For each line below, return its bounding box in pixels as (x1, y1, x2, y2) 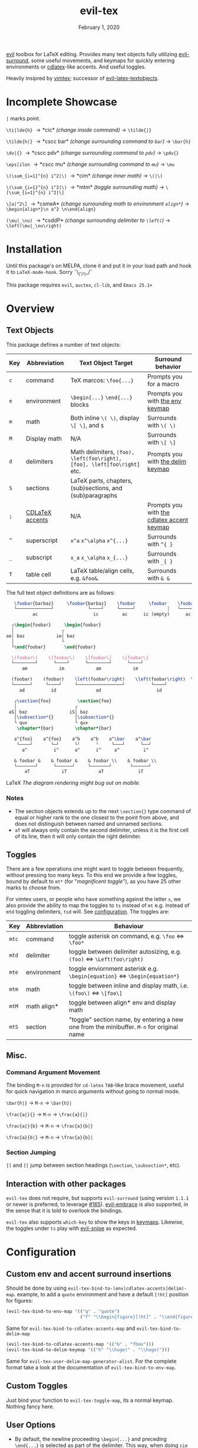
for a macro (147, 380, 180, 388)
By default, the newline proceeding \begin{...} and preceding (14, 1436, 167, 1443)
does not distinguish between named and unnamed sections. (14, 820, 163, 827)
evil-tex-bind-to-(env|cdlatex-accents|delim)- (67, 1286, 187, 1292)
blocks (70, 400, 90, 409)
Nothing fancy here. (6, 1403, 55, 1410)
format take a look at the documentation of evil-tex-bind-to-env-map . (6, 1364, 176, 1371)
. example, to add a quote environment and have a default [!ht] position (14, 1291, 189, 1298)
